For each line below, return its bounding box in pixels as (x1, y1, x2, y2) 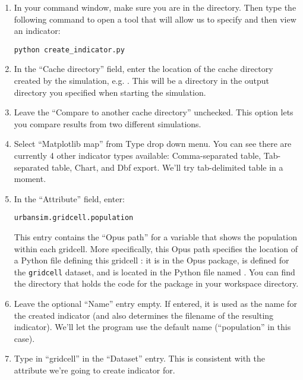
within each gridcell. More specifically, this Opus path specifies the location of (14, 242, 298, 255)
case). (14, 332, 35, 344)
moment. (14, 172, 46, 185)
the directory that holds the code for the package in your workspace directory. (14, 277, 299, 290)
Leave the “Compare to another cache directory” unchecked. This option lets (14, 106, 293, 118)
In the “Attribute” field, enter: (14, 192, 125, 205)
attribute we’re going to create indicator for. (14, 364, 175, 376)
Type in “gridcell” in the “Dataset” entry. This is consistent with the (14, 352, 265, 365)
